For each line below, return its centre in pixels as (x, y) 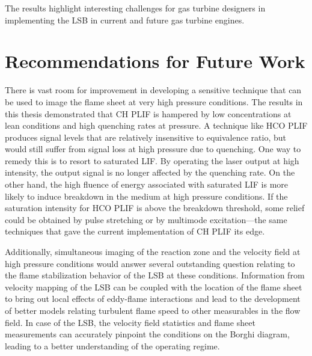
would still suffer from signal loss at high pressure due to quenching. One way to (153, 149)
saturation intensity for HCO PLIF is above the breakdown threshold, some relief (155, 208)
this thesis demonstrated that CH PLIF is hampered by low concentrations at (148, 113)
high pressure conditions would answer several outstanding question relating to (150, 263)
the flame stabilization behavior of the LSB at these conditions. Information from (155, 275)
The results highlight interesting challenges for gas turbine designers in (135, 8)
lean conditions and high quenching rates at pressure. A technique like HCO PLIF (156, 125)
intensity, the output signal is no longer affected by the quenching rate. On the (150, 172)
